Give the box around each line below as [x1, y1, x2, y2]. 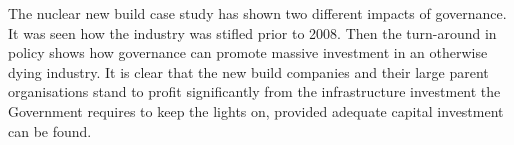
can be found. [8, 120, 92, 141]
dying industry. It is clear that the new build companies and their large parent [8, 61, 489, 82]
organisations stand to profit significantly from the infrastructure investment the [8, 81, 501, 102]
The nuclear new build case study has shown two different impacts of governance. [8, 3, 507, 23]
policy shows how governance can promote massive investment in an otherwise [8, 42, 488, 63]
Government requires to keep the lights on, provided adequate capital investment [8, 100, 504, 121]
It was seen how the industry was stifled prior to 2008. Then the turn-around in [8, 22, 497, 43]
